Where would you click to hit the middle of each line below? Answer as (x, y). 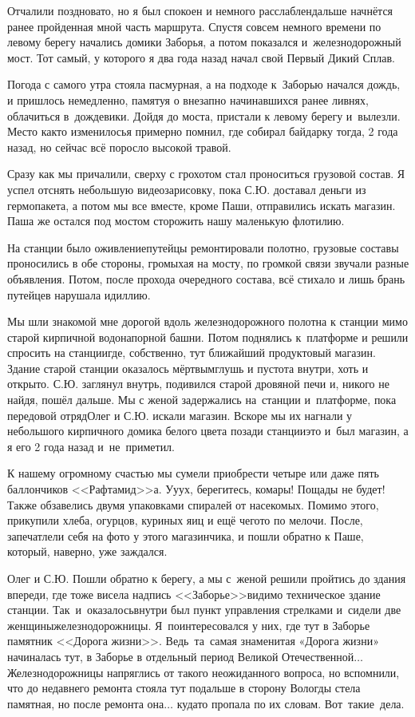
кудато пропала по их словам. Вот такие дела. (290, 703)
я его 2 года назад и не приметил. (91, 446)
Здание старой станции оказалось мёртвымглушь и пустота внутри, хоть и (188, 368)
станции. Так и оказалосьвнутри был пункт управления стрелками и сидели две (204, 610)
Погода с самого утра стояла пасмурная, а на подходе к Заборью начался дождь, (204, 84)
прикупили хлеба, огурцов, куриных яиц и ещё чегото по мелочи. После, (185, 520)
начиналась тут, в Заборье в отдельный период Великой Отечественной (181, 656)
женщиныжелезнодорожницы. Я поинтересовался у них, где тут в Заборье (189, 625)
